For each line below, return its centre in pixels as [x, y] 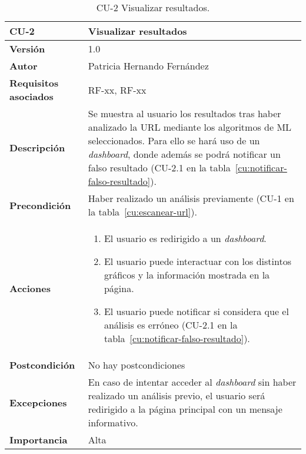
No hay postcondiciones [137, 365]
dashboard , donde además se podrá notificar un [184, 154]
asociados [31, 96]
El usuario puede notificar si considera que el [196, 311]
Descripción [37, 147]
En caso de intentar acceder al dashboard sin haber [192, 382]
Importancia [39, 440]
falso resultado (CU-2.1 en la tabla [159, 168]
